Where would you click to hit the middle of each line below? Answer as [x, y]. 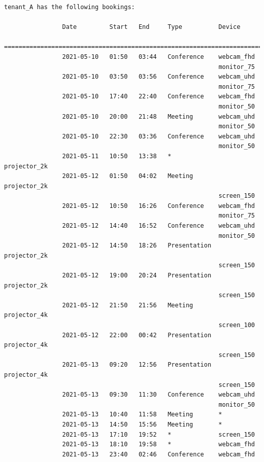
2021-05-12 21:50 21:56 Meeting [128, 305]
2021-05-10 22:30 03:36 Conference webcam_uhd [158, 136]
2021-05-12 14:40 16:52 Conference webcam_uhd [158, 226]
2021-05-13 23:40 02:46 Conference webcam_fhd [158, 454]
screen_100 [237, 325]
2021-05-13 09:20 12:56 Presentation [137, 365]
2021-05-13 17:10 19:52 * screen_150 [158, 434]
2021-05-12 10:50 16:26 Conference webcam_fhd [158, 206]
